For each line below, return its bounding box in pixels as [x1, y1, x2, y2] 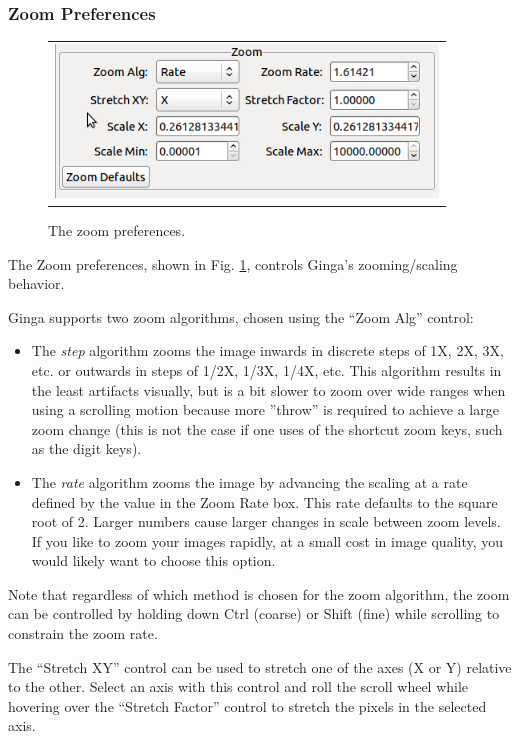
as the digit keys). [31, 438, 142, 459]
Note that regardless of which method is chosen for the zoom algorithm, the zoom [8, 583, 510, 604]
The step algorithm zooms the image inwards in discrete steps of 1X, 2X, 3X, [31, 340, 504, 361]
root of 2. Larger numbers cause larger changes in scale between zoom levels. [31, 511, 501, 532]
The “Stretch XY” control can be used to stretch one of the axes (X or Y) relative [8, 656, 512, 677]
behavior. [8, 273, 65, 294]
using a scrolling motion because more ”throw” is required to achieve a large [31, 399, 499, 420]
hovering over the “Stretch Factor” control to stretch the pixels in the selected [8, 695, 487, 716]
